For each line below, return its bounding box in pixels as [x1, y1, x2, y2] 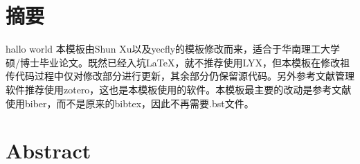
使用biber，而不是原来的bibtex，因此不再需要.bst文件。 [6, 95, 254, 110]
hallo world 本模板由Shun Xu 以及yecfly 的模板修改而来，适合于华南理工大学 [6, 42, 341, 56]
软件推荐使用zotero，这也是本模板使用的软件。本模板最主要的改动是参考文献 [6, 82, 352, 96]
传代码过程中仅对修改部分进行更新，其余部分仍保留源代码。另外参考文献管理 [6, 69, 354, 83]
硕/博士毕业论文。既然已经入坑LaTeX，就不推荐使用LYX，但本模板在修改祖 [6, 55, 350, 69]
